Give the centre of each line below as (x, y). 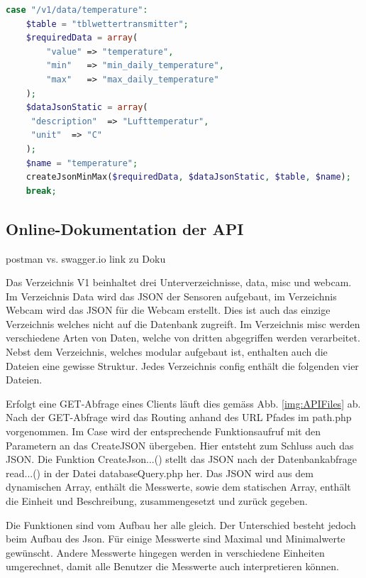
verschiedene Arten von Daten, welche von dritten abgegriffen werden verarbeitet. (183, 338)
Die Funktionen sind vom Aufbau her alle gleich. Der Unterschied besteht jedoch (181, 524)
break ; (41, 191)
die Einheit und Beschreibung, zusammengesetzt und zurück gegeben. (157, 501)
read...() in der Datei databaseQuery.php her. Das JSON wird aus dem (160, 473)
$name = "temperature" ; (82, 163)
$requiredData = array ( (82, 38)
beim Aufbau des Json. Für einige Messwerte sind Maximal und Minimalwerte (176, 539)
